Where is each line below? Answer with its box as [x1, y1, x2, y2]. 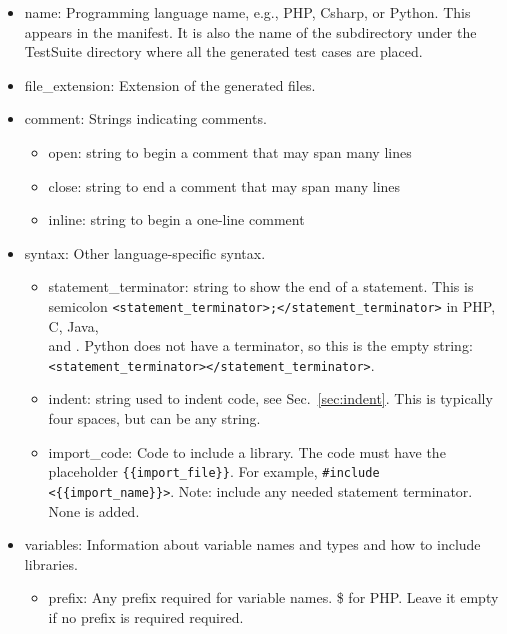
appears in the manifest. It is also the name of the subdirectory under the [24, 21, 477, 42]
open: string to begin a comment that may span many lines [48, 141, 412, 162]
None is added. [48, 500, 140, 521]
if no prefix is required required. [48, 606, 244, 627]
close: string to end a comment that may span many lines [48, 175, 401, 196]
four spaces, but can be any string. [48, 408, 261, 429]
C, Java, [48, 315, 99, 336]
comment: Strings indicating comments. [24, 108, 267, 129]
